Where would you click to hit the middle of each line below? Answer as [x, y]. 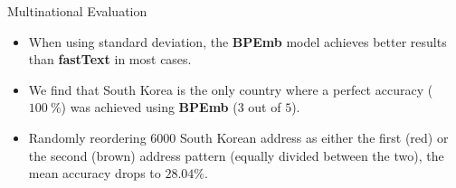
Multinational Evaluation [77, 11]
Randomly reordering [87, 137]
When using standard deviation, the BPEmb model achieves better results [237, 41]
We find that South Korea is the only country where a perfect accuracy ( [231, 89]
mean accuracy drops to [95, 173]
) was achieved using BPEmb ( [149, 107]
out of [265, 107]
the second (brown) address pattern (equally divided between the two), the [236, 155]
